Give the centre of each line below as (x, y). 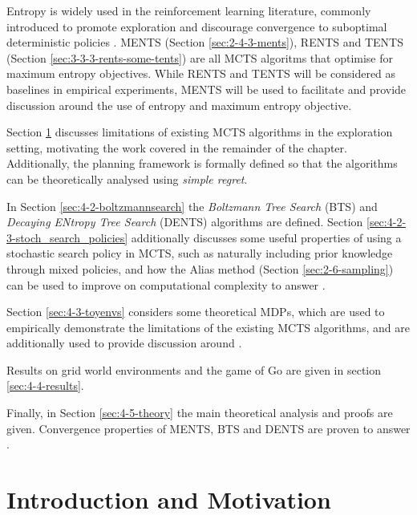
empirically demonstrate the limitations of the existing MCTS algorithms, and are (208, 327)
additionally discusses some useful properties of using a (266, 237)
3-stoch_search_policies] (67, 237)
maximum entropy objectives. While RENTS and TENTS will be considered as (201, 73)
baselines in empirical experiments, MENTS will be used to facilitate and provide (206, 89)
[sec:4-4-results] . (45, 385)
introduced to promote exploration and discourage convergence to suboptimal (197, 26)
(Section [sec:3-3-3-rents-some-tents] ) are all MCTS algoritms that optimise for (200, 57)
